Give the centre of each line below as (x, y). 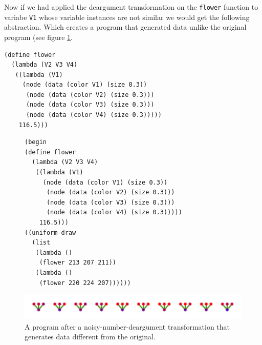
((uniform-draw (50, 232)
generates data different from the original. (90, 337)
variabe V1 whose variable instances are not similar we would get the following (127, 17)
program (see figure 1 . (38, 37)
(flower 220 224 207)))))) (85, 283)
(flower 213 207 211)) (78, 263)
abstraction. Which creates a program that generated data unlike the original (125, 27)
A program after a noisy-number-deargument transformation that (127, 326)
